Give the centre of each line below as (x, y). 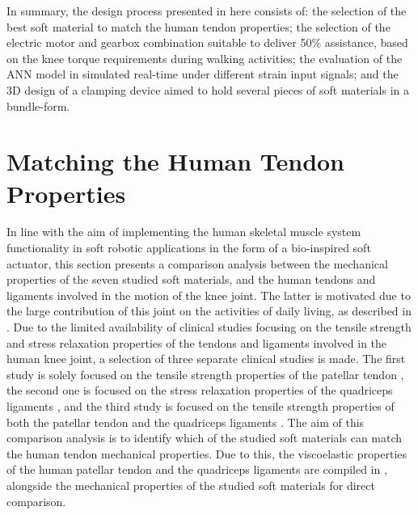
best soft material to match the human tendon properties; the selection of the (198, 26)
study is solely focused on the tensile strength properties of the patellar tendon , (205, 374)
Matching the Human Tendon (176, 161)
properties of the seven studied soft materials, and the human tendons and (191, 279)
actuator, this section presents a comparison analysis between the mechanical (197, 263)
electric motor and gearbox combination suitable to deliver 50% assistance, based (207, 42)
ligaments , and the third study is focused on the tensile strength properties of (201, 406)
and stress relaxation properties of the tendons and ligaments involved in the (197, 342)
